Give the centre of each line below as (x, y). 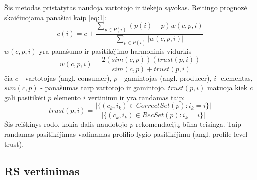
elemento (67, 97)
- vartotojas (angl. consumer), (66, 77)
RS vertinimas (42, 171)
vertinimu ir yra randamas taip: (137, 97)
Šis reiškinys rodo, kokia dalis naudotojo (66, 124)
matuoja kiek (227, 87)
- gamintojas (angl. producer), (166, 77)
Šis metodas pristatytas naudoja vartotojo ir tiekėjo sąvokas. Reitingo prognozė (126, 7)
